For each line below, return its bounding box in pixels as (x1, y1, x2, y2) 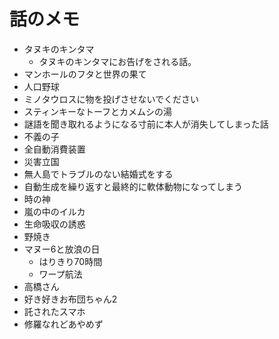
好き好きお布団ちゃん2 (23, 293, 118, 305)
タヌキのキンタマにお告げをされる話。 (38, 55, 197, 67)
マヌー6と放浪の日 (23, 243, 101, 255)
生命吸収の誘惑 (23, 218, 86, 230)
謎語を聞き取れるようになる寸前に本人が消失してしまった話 (23, 118, 269, 130)
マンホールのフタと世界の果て (23, 68, 147, 80)
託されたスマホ (23, 305, 86, 317)
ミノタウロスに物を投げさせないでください (23, 93, 200, 105)
